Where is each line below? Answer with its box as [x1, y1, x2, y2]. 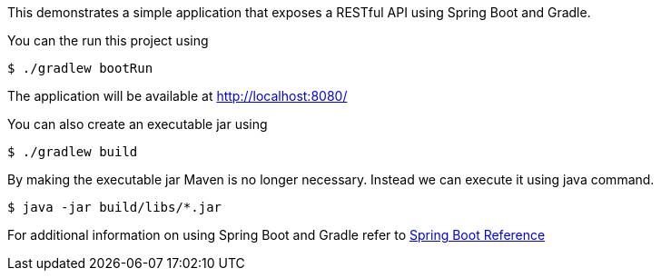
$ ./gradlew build [7, 144, 138, 159]
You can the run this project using [7, 33, 209, 48]
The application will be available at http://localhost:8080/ [7, 88, 348, 104]
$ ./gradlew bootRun [7, 61, 153, 75]
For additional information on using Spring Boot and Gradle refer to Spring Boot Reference [7, 227, 546, 243]
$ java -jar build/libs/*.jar [7, 200, 222, 214]
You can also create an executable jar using [7, 116, 268, 132]
